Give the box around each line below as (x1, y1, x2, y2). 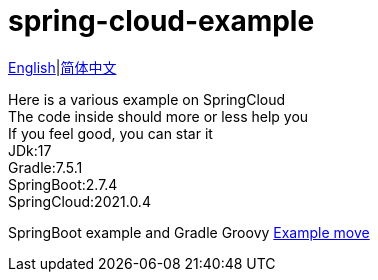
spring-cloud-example (8, 4, 315, 38)
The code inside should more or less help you (8, 107, 309, 125)
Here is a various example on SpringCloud (8, 90, 286, 108)
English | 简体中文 (8, 58, 117, 76)
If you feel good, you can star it (8, 124, 213, 142)
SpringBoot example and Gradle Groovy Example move (8, 223, 370, 241)
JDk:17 (8, 141, 52, 159)
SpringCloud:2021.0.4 (8, 192, 151, 210)
